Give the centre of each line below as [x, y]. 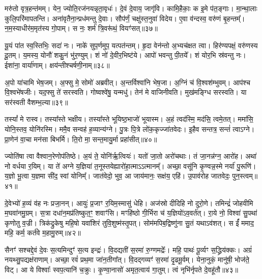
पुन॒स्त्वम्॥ [245, 176]
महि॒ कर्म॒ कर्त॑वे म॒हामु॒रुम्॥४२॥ [43, 233]
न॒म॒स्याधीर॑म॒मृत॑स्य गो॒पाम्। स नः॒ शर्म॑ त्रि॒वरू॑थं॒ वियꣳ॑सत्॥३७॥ [81, 28]
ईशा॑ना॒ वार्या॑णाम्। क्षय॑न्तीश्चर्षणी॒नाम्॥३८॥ [57, 65]
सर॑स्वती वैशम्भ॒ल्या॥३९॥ [36, 102]
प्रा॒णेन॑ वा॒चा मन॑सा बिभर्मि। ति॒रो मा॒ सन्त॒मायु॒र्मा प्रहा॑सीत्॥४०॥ [81, 139]
